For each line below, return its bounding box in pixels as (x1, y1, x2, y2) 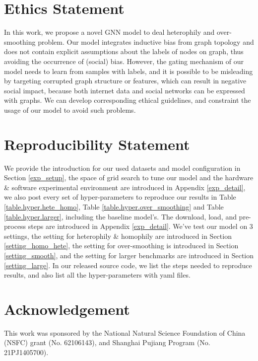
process (4, 221, 26, 231)
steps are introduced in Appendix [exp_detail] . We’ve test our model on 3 (28, 221, 253, 231)
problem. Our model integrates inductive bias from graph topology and (38, 36, 254, 47)
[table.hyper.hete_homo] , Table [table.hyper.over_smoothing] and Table (4, 201, 224, 212)
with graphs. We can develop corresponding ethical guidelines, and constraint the (4, 95, 251, 105)
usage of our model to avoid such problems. (4, 104, 136, 115)
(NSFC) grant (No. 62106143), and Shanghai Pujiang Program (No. (4, 337, 210, 348)
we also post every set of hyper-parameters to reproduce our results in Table (4, 192, 236, 202)
